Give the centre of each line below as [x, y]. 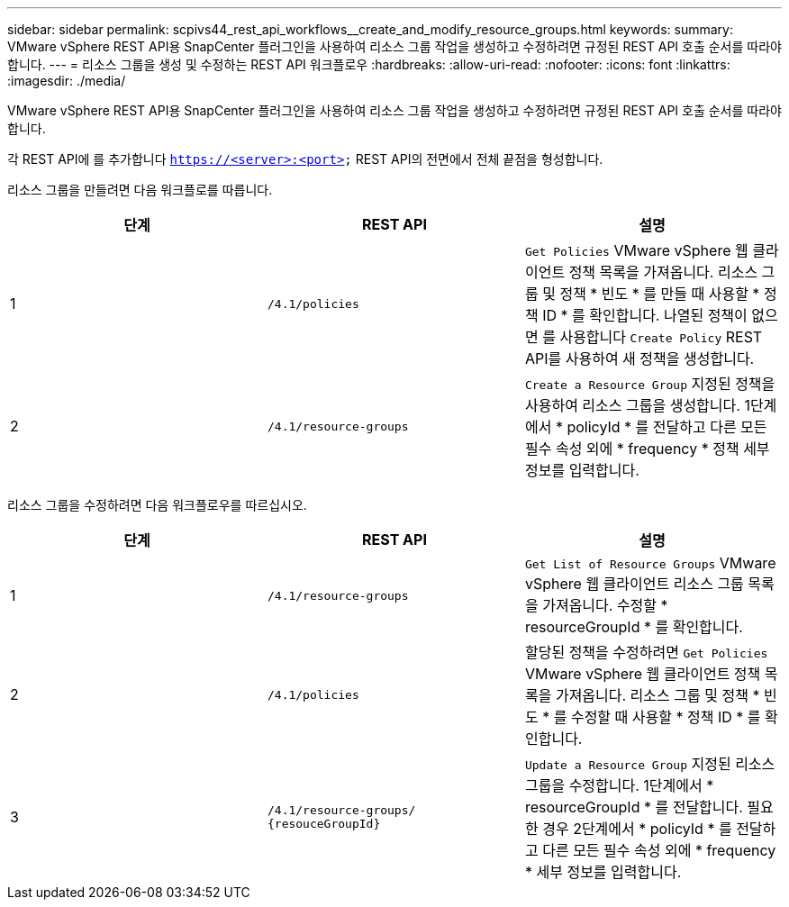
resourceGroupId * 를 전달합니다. [634, 807]
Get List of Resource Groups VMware [650, 563]
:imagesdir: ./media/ [67, 81]
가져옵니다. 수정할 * [605, 605]
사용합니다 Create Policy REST [661, 337]
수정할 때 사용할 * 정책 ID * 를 [666, 717]
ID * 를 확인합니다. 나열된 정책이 [645, 315]
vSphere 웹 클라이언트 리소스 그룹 [634, 584]
